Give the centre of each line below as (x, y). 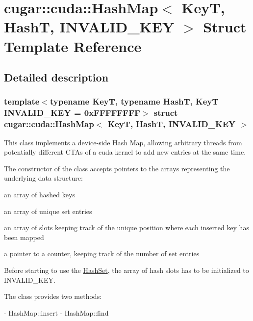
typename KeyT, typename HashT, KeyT (134, 101)
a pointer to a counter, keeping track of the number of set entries (102, 254)
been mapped (24, 237)
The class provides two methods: (53, 296)
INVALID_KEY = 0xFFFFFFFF (72, 113)
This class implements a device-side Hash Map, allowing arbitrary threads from (123, 142)
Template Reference (73, 46)
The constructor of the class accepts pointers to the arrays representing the (117, 168)
